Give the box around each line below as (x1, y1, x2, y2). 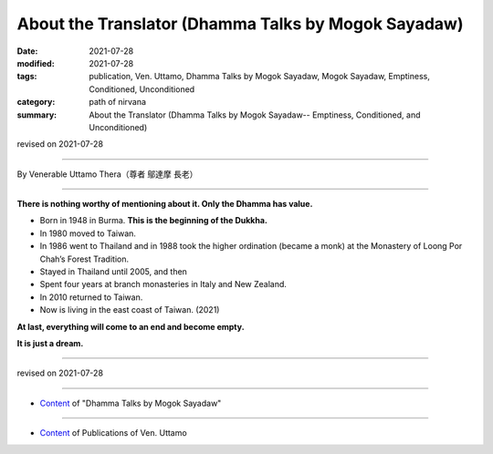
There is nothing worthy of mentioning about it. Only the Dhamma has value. (16, 199, 313, 210)
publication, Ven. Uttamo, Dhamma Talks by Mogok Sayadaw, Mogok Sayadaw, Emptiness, (89, 71, 431, 82)
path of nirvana (89, 97, 146, 108)
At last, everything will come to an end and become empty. (16, 321, 246, 332)
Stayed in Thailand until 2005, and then (39, 266, 187, 277)
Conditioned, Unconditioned (89, 83, 195, 95)
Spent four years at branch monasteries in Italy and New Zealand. (39, 279, 288, 290)
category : (16, 97, 56, 108)
